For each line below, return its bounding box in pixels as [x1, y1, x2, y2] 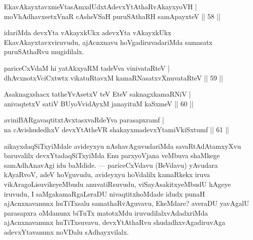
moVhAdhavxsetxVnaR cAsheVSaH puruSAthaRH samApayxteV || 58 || [4, 11, 221, 21]
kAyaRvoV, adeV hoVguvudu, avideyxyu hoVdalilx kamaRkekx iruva [4, 169, 210, 180]
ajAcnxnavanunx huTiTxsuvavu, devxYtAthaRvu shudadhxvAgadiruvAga [4, 217, 225, 227]
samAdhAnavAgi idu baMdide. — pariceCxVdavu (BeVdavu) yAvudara [4, 160, 218, 170]
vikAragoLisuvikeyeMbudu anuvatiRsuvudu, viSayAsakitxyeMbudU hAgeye [4, 179, 231, 189]
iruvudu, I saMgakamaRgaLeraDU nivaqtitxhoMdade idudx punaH [4, 188, 205, 199]
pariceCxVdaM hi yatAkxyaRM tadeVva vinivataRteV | [4, 62, 170, 73]
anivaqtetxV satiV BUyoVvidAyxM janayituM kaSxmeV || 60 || [4, 98, 194, 108]
